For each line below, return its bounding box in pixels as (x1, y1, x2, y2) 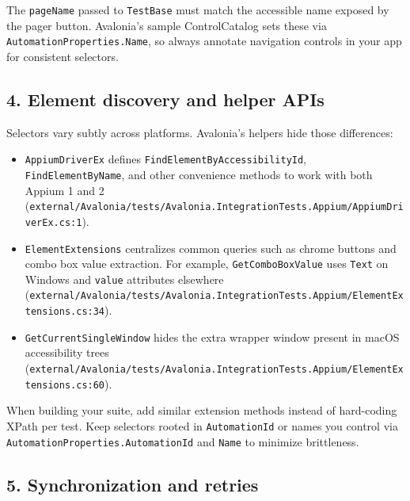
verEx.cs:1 (25, 216, 82, 228)
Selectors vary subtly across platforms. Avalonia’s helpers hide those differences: (6, 124, 393, 140)
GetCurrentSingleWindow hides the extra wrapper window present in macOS (25, 328, 400, 345)
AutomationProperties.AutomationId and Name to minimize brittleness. (6, 433, 359, 449)
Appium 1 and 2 (25, 182, 104, 198)
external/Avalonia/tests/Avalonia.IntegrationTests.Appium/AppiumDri (29, 201, 404, 213)
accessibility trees (25, 344, 109, 361)
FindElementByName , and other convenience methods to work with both (25, 166, 373, 182)
